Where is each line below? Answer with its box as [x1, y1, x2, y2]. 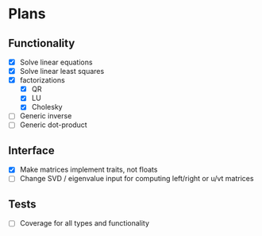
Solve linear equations [19, 57, 93, 67]
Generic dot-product [19, 120, 87, 130]
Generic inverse [19, 111, 72, 121]
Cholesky [31, 103, 63, 112]
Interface [8, 144, 55, 157]
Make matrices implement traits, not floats [19, 164, 158, 175]
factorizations [19, 75, 65, 85]
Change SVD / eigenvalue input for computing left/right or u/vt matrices [19, 174, 254, 184]
